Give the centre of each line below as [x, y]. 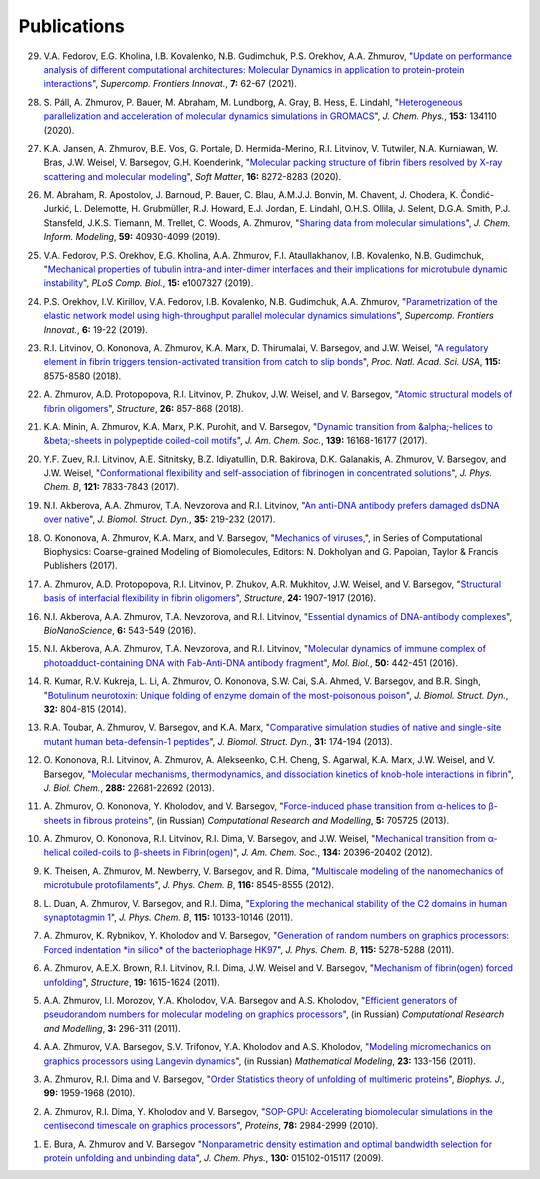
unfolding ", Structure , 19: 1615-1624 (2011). [131, 982]
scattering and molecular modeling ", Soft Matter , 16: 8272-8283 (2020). [192, 176]
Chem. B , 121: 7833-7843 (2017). [111, 487]
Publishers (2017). [81, 566]
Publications [71, 26]
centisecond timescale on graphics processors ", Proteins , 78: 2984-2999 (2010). [211, 1126]
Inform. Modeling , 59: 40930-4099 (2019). [132, 237]
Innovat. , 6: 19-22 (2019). [96, 329]
